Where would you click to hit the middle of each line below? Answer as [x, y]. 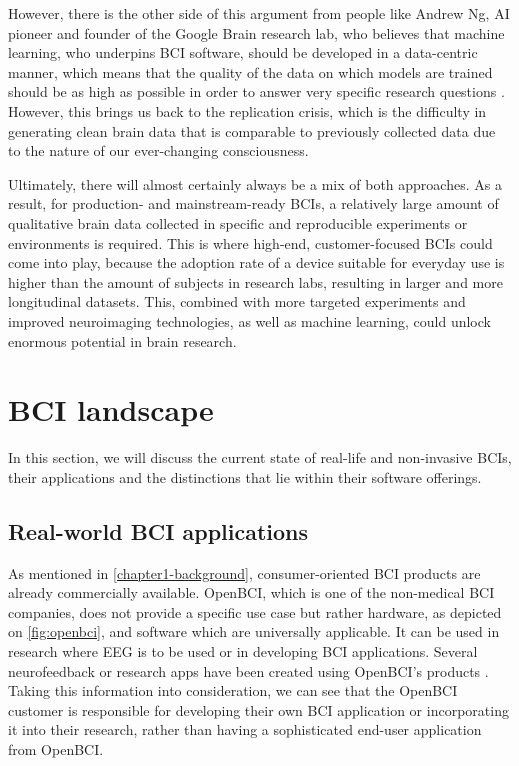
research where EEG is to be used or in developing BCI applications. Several [243, 650]
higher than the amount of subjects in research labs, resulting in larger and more [255, 281]
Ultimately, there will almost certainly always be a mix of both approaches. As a [255, 183]
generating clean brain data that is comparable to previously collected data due [252, 130]
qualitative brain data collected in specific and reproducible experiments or [238, 222]
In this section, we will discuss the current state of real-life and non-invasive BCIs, [260, 457]
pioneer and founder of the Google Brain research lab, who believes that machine [256, 32]
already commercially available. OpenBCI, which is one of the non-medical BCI [251, 592]
